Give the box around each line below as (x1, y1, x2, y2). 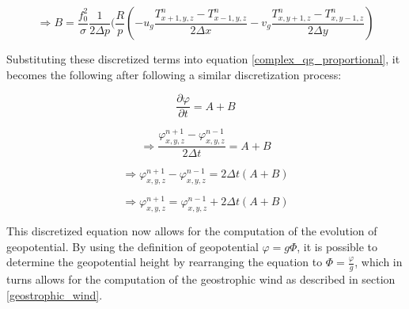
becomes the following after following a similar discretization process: (6, 66, 342, 82)
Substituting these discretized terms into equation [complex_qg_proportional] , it (6, 51, 400, 67)
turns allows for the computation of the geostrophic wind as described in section (6, 270, 396, 287)
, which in (354, 254, 403, 270)
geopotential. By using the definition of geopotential (6, 238, 259, 254)
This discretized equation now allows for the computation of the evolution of (6, 222, 377, 238)
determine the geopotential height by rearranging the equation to (6, 254, 323, 270)
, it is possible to (297, 238, 378, 254)
